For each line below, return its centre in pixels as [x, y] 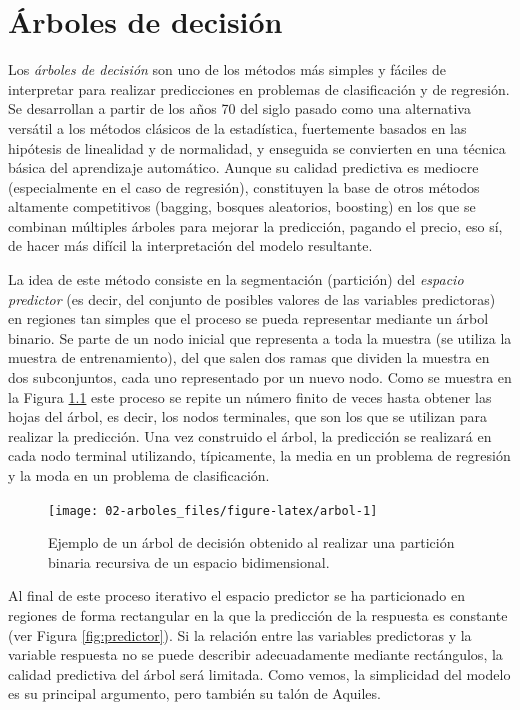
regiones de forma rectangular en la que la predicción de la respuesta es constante [258, 615]
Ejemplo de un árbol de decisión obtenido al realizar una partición [251, 542]
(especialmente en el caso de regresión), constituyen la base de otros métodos [244, 186]
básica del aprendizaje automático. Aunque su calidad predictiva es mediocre [243, 167]
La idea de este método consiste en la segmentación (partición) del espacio [236, 279]
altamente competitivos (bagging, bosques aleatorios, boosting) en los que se [242, 206]
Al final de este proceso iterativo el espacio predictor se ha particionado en [237, 595]
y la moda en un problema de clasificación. [139, 475]
